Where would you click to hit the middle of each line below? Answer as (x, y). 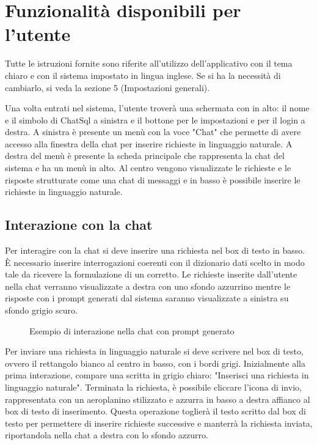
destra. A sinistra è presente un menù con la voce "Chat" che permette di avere (153, 132)
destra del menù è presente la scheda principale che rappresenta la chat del (145, 156)
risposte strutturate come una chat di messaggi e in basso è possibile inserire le (153, 179)
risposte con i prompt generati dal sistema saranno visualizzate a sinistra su (147, 298)
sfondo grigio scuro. (41, 310)
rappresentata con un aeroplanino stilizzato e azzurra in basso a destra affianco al (158, 399)
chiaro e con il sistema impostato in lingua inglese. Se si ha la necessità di (143, 75)
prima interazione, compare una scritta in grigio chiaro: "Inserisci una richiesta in (157, 375)
